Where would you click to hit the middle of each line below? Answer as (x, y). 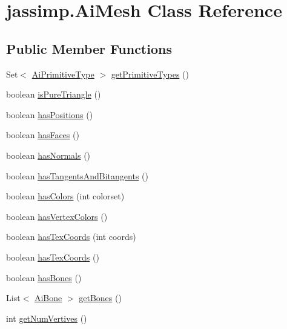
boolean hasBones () (44, 277)
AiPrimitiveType (63, 74)
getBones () (100, 298)
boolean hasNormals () (48, 155)
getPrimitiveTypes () (150, 74)
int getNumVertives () (47, 318)
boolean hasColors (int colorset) (65, 196)
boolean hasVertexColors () (57, 216)
